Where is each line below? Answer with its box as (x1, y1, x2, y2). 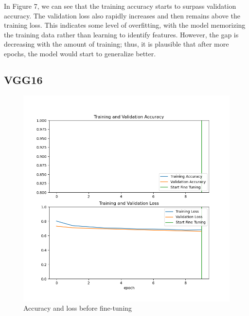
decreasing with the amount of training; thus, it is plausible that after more (4, 39, 229, 49)
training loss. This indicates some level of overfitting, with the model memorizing (4, 20, 246, 30)
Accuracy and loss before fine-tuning (23, 303, 132, 313)
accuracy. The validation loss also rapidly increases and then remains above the (4, 10, 240, 20)
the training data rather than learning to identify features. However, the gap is (4, 29, 239, 39)
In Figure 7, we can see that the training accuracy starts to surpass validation (4, 1, 236, 11)
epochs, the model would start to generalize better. (4, 48, 156, 58)
